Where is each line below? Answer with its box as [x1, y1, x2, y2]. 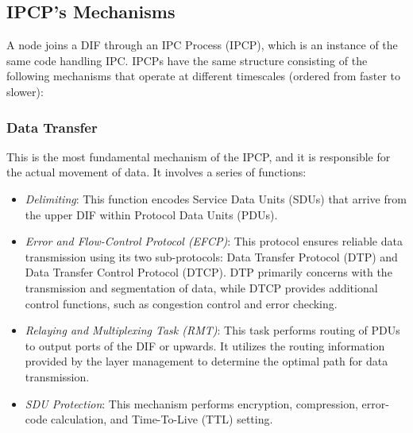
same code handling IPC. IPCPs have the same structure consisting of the [6, 52, 368, 68]
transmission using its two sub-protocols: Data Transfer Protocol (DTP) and [25, 248, 398, 265]
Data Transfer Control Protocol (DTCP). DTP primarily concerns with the [25, 264, 392, 280]
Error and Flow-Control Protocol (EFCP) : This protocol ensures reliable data [25, 233, 403, 249]
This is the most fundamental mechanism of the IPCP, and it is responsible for [6, 148, 391, 164]
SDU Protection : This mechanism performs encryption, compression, [25, 395, 358, 412]
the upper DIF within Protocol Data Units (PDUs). [25, 206, 278, 222]
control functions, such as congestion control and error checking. [25, 295, 338, 311]
